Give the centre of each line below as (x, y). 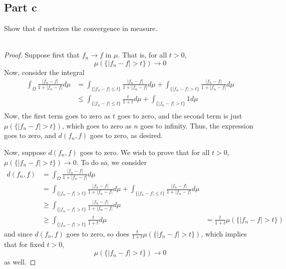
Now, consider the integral (44, 72)
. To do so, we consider (111, 162)
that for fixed (24, 244)
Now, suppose (25, 152)
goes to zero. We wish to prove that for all (145, 152)
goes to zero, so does (98, 233)
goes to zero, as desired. (126, 135)
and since (18, 233)
